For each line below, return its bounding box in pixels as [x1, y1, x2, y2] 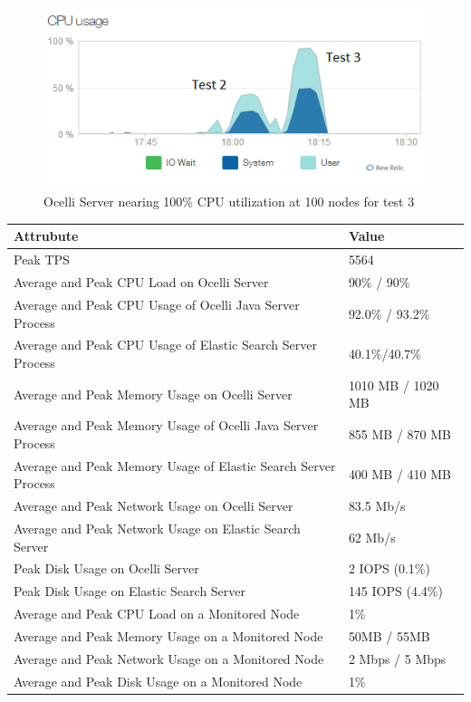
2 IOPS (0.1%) [348, 559, 430, 578]
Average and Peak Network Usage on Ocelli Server [14, 496, 293, 515]
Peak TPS [14, 250, 70, 269]
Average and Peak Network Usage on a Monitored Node [14, 649, 324, 668]
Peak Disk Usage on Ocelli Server [14, 559, 199, 578]
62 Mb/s [348, 527, 396, 546]
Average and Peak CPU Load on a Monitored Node [14, 604, 300, 623]
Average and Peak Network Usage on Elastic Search [14, 518, 301, 537]
